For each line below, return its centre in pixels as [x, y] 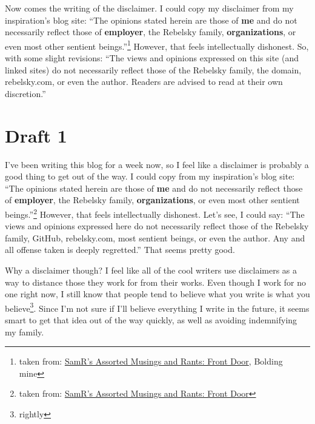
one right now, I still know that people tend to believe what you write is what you [157, 294]
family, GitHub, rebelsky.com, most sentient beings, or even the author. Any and [155, 237]
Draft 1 [36, 135]
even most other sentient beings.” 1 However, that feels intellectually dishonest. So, [157, 45]
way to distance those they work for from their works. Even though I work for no [155, 282]
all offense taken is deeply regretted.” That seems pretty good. [120, 250]
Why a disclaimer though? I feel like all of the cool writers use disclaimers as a [151, 270]
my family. [25, 331]
